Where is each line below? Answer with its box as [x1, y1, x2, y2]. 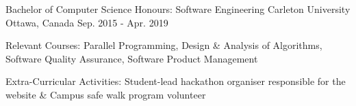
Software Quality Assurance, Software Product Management [5, 51, 258, 65]
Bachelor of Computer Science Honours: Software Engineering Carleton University [5, 2, 351, 16]
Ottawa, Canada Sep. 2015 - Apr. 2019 [5, 15, 168, 29]
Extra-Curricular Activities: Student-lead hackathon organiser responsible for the [5, 74, 346, 88]
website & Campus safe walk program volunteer [5, 87, 206, 101]
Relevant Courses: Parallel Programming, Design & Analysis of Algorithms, [5, 38, 322, 52]
